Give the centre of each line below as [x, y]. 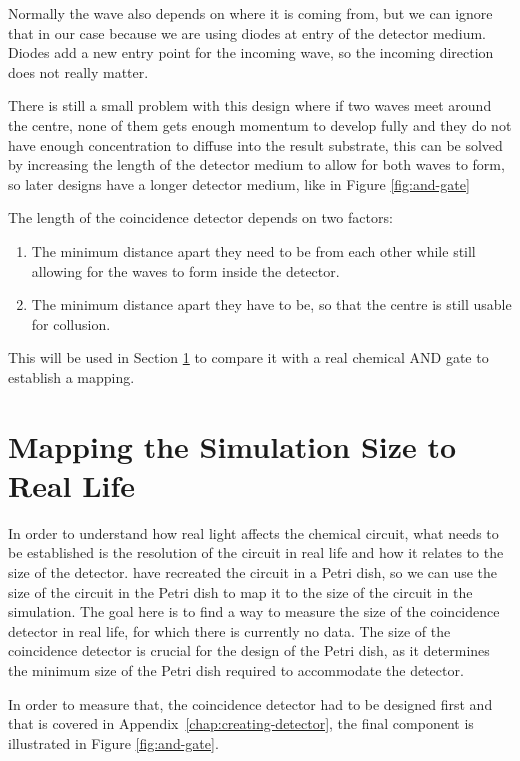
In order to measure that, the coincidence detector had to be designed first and [250, 703]
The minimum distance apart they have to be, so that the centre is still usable [271, 304]
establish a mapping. [71, 376]
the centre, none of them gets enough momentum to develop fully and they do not [260, 124]
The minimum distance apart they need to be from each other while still [253, 250]
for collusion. [71, 323]
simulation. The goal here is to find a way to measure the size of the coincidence [254, 611]
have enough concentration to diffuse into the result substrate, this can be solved [255, 144]
